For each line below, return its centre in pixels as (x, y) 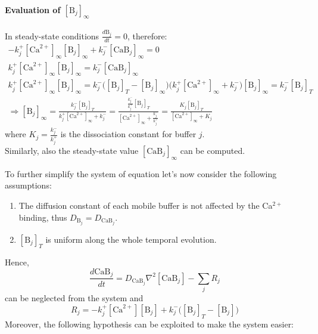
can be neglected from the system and (74, 298)
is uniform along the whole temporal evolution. (131, 239)
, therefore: (147, 35)
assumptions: (28, 185)
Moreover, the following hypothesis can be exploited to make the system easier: (149, 324)
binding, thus (43, 217)
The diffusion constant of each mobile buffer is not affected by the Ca (146, 205)
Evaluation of (33, 9)
